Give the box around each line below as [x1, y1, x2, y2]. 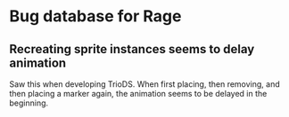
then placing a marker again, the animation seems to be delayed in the [9, 89, 268, 98]
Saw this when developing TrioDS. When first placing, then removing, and [9, 79, 281, 90]
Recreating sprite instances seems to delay [9, 42, 255, 57]
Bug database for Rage [9, 6, 182, 27]
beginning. [9, 97, 49, 108]
